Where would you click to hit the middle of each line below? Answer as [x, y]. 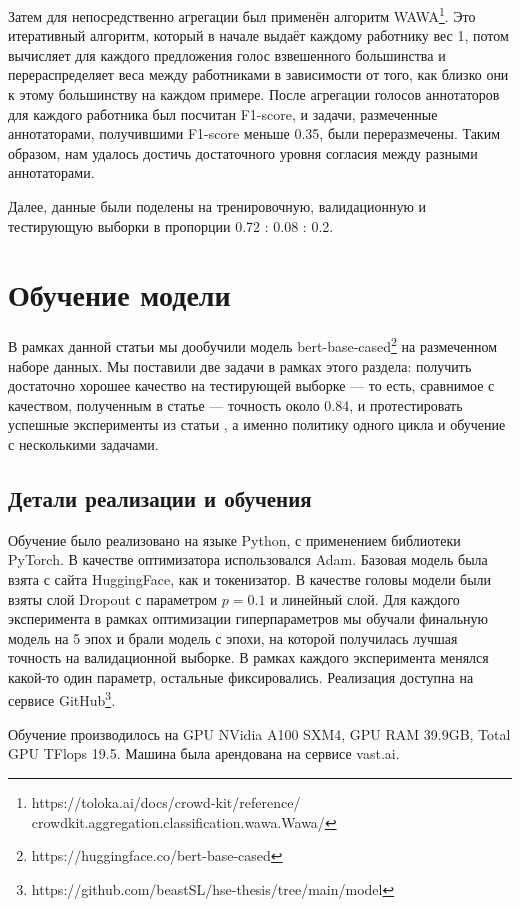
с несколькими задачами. [83, 443]
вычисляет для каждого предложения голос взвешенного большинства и [227, 54]
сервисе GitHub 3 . [62, 699]
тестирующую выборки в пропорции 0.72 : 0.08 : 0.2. [171, 225]
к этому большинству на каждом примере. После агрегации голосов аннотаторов [254, 94]
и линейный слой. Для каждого [365, 598]
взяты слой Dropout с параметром [113, 598]
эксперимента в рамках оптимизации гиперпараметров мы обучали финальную [248, 618]
